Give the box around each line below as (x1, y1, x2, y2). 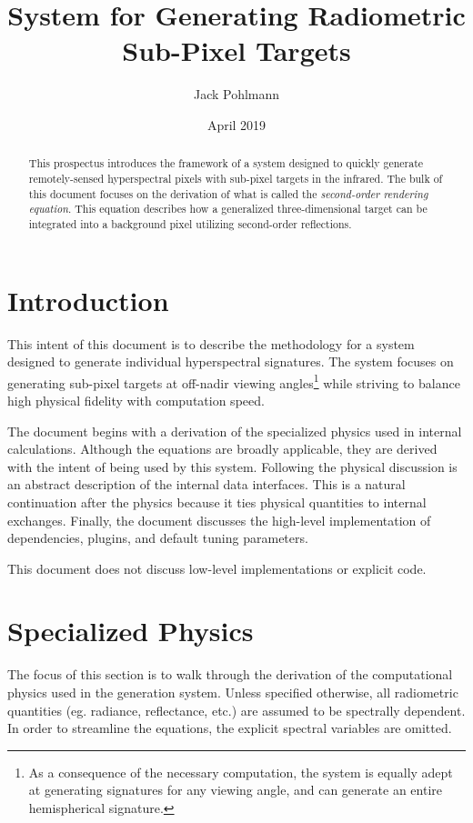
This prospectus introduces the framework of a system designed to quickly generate (28, 156, 424, 171)
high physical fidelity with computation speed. (7, 390, 265, 409)
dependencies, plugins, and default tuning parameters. (7, 528, 308, 547)
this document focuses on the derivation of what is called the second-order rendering (28, 186, 428, 201)
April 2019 (206, 115, 267, 134)
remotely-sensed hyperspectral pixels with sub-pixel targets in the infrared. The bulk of (28, 170, 443, 186)
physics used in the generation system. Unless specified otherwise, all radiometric (7, 683, 458, 702)
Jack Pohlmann (193, 85, 280, 104)
